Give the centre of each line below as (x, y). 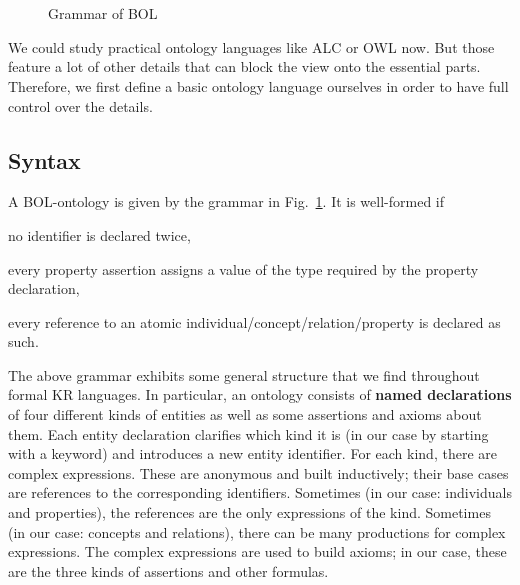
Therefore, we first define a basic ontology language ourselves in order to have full (258, 85)
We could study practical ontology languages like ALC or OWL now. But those (251, 46)
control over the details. (80, 105)
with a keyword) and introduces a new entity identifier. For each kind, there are (252, 453)
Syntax (44, 159)
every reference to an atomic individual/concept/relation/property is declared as (254, 321)
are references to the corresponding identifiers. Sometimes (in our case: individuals (260, 492)
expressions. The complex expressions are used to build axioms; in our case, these (257, 551)
